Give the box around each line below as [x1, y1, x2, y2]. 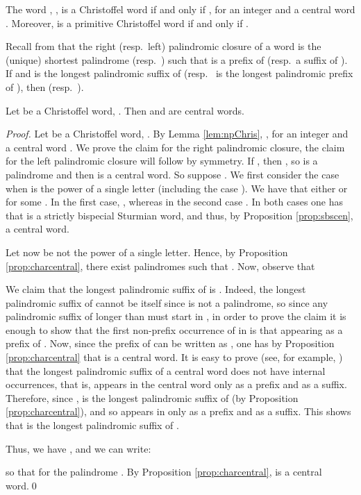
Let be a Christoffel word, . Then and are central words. [6, 103, 244, 117]
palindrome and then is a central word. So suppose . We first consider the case [6, 167, 339, 181]
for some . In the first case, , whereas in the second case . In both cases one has [6, 194, 344, 209]
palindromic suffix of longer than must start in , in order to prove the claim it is [6, 309, 346, 324]
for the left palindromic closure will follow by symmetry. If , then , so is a [6, 153, 318, 168]
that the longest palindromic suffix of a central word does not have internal [6, 363, 326, 378]
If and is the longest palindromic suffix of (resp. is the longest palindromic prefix [6, 66, 353, 81]
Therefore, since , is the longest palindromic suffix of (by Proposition [6, 390, 299, 405]
